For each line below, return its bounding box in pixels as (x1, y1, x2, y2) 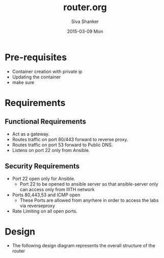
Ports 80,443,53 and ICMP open (12, 192, 80, 198)
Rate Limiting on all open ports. (12, 208, 77, 214)
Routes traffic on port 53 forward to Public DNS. (12, 142, 113, 148)
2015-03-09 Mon (67, 28, 103, 34)
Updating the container (12, 73, 61, 80)
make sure (12, 79, 35, 85)
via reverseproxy (19, 202, 56, 209)
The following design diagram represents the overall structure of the (12, 243, 156, 249)
